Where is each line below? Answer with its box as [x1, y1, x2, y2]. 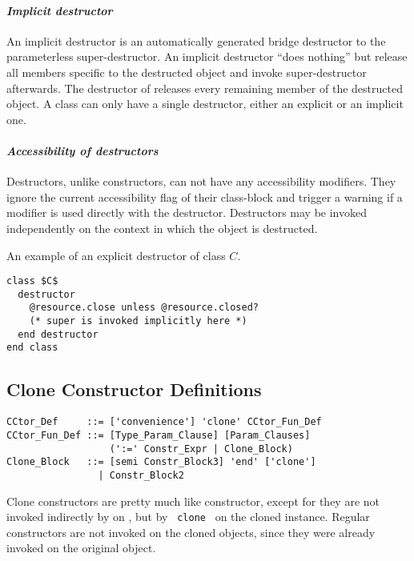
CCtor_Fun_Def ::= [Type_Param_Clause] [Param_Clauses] [6, 429, 311, 441]
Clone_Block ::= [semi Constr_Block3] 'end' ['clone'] [6, 456, 316, 468]
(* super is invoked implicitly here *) [29, 315, 247, 327]
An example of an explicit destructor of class [6, 246, 226, 263]
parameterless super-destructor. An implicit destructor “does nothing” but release [6, 48, 408, 65]
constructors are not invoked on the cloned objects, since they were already [6, 523, 376, 540]
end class [6, 342, 58, 354]
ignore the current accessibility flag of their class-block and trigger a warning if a [6, 188, 403, 205]
